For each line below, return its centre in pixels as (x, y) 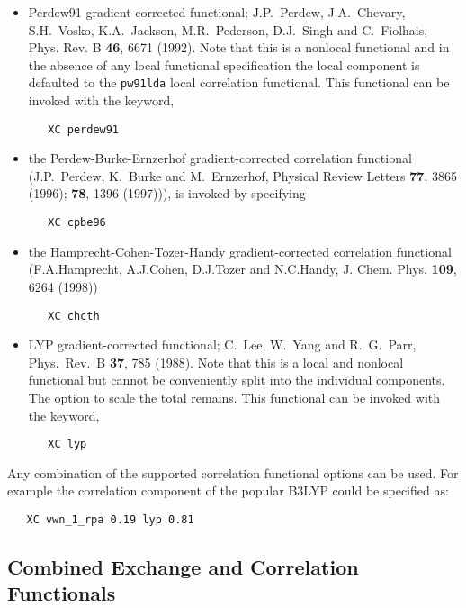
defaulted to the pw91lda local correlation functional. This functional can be (239, 82)
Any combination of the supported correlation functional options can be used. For (233, 472)
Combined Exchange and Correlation (183, 567)
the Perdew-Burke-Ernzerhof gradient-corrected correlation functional (220, 158)
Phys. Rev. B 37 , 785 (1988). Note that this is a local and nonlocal (216, 362)
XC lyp (67, 445)
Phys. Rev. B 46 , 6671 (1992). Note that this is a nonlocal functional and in (239, 47)
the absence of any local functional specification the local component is (224, 64)
